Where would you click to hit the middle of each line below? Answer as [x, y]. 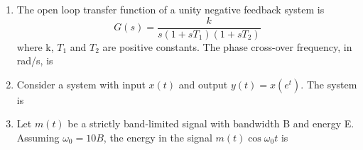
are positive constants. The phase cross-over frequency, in [227, 46]
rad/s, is [35, 60]
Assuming [38, 138]
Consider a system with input [81, 84]
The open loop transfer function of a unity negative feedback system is [170, 9]
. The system [329, 84]
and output [203, 84]
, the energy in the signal [158, 138]
